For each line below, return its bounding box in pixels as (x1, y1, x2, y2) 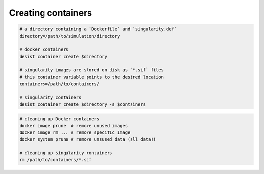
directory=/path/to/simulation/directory (19, 33, 120, 39)
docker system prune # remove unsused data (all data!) (19, 137, 156, 142)
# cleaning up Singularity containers (19, 150, 112, 156)
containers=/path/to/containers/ (19, 81, 100, 87)
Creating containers (9, 7, 92, 18)
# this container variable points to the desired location (19, 74, 164, 80)
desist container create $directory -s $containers (19, 102, 146, 107)
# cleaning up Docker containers (19, 116, 100, 122)
